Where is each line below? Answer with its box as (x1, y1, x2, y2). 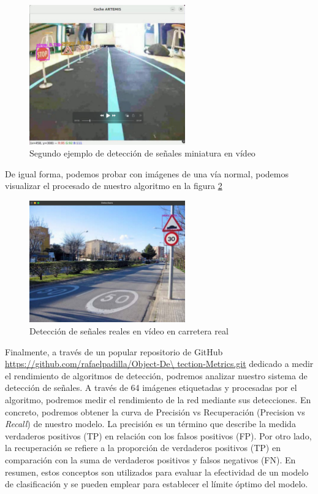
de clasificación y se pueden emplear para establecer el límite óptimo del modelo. (5, 477, 308, 490)
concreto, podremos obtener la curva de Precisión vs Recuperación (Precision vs (5, 405, 305, 418)
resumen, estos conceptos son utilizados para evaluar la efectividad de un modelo (5, 465, 309, 478)
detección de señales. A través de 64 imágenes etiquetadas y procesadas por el (5, 381, 297, 394)
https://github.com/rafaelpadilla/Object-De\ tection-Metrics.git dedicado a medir (5, 357, 314, 370)
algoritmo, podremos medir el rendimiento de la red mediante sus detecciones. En (5, 393, 311, 406)
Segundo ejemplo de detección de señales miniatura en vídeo (29, 147, 256, 160)
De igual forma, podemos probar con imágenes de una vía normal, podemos (5, 167, 289, 180)
